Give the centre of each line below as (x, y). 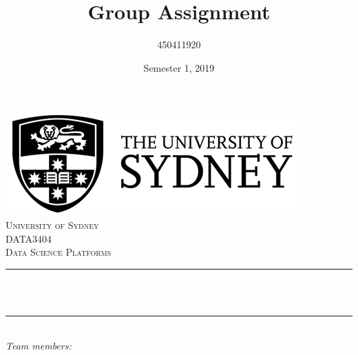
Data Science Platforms (59, 252)
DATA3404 (29, 238)
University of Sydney (52, 224)
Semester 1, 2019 (179, 67)
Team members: (39, 346)
